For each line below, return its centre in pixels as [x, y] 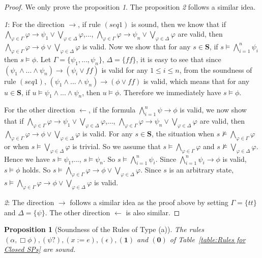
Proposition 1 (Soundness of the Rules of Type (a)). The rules [104, 229]
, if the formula [112, 110]
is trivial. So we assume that [117, 146]
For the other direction [40, 110]
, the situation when [183, 133]
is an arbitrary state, [201, 170]
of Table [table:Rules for [208, 239]
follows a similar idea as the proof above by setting [149, 202]
